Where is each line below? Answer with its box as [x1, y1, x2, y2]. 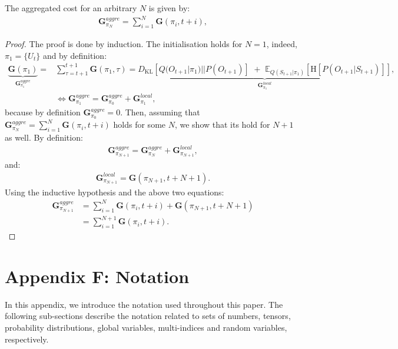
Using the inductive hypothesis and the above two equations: [5, 185, 224, 198]
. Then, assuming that [120, 106, 200, 118]
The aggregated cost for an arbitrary [5, 2, 137, 14]
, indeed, [266, 37, 297, 49]
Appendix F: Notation [5, 264, 190, 288]
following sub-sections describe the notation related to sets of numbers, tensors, [5, 310, 291, 322]
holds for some [113, 118, 166, 131]
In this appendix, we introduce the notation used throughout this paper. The [5, 298, 283, 310]
